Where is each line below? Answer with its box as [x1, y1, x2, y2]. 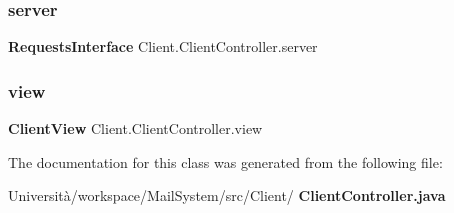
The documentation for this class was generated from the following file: [8, 151, 443, 172]
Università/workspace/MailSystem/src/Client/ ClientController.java [8, 185, 446, 206]
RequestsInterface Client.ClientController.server [8, 36, 318, 57]
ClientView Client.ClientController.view [8, 118, 263, 139]
